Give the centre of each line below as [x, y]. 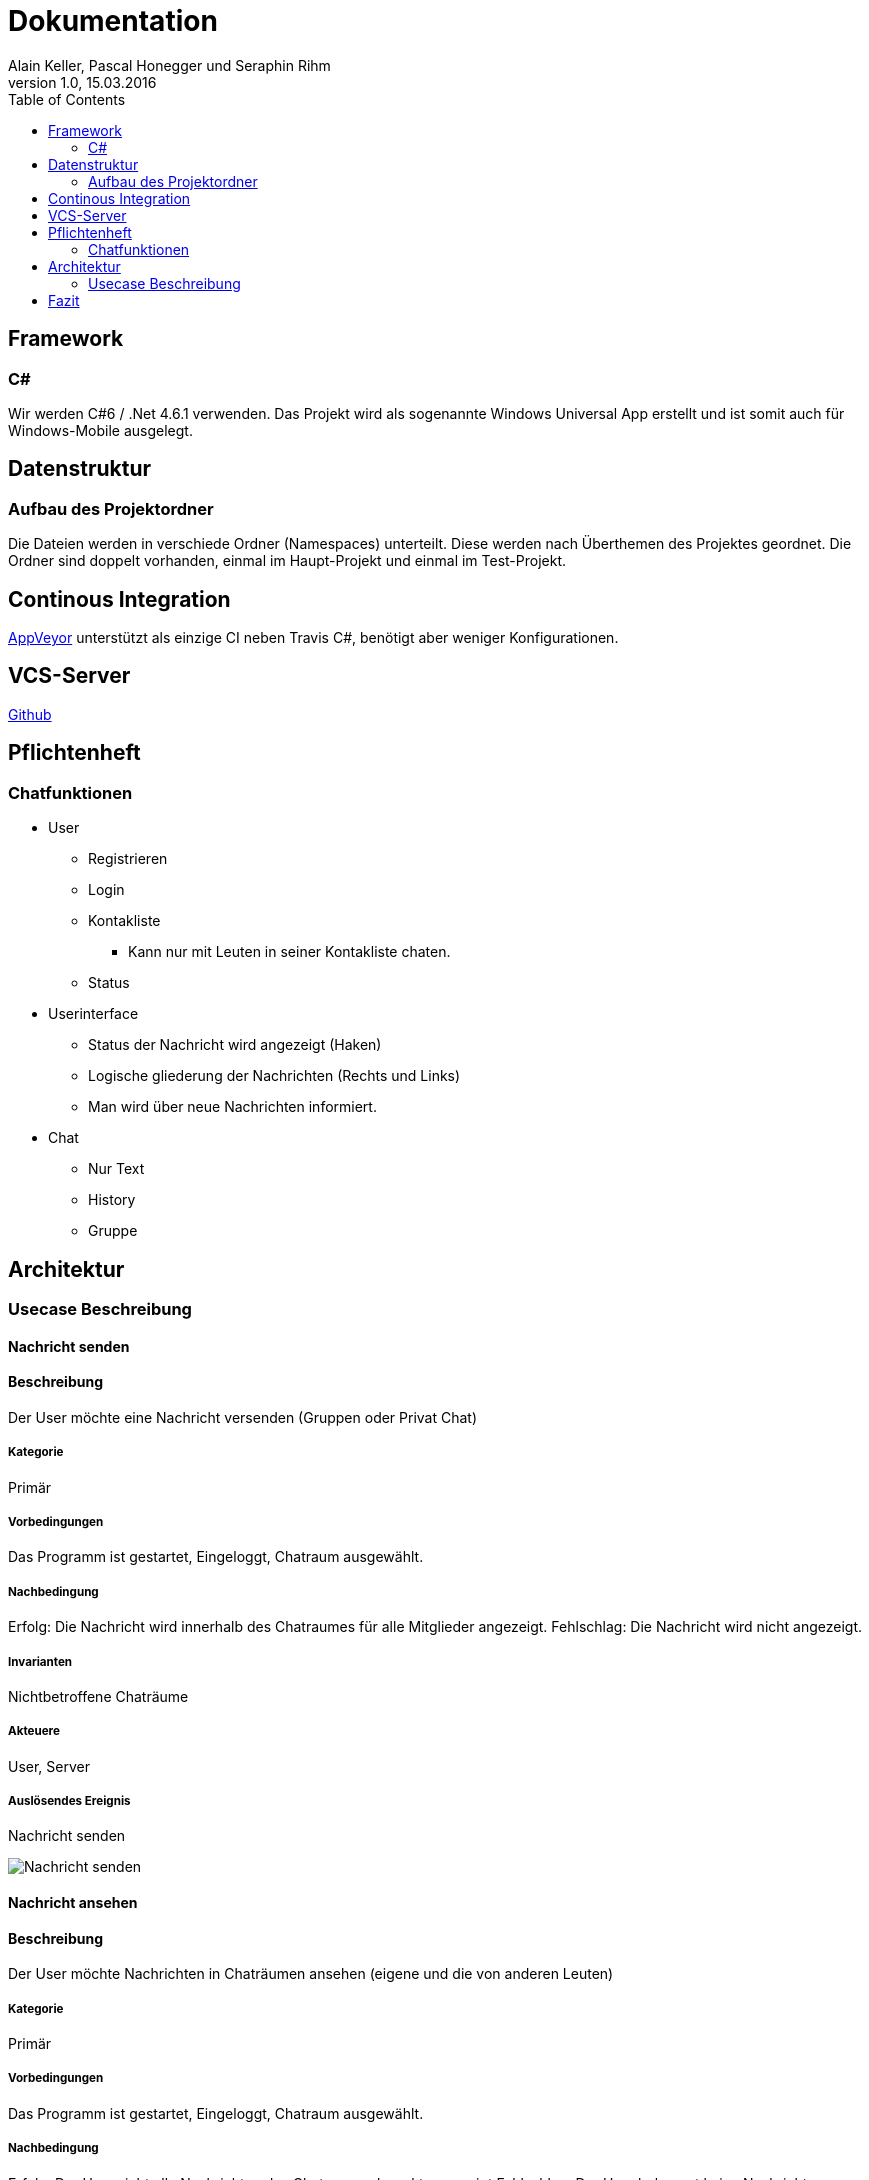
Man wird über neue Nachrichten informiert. [232, 1107]
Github [30, 714]
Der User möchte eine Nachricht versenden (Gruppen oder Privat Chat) [243, 1417]
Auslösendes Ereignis [69, 1801]
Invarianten [40, 1661]
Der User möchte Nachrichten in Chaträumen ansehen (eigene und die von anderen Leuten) [311, 1974]
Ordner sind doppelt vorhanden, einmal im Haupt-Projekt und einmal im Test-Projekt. [287, 561]
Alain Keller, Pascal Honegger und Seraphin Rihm [169, 65]
